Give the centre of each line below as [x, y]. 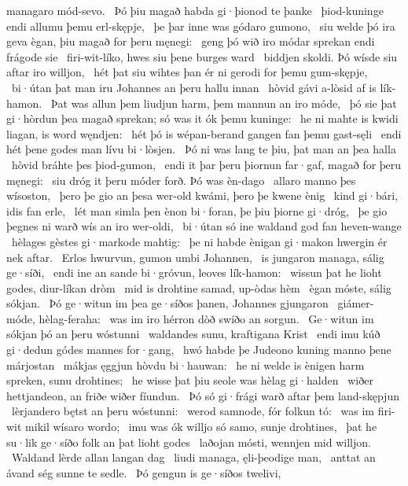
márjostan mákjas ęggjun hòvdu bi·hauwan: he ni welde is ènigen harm [186, 364]
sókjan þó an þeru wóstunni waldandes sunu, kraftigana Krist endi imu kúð [193, 334]
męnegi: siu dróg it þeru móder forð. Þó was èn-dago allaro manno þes [181, 180]
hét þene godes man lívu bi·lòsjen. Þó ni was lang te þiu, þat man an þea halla [201, 149]
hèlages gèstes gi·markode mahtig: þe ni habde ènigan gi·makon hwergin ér [199, 241]
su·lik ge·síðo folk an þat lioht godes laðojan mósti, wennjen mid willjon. [189, 442]
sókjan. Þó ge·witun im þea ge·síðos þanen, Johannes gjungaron [167, 303]
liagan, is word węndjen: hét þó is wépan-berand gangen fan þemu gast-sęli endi [204, 133]
